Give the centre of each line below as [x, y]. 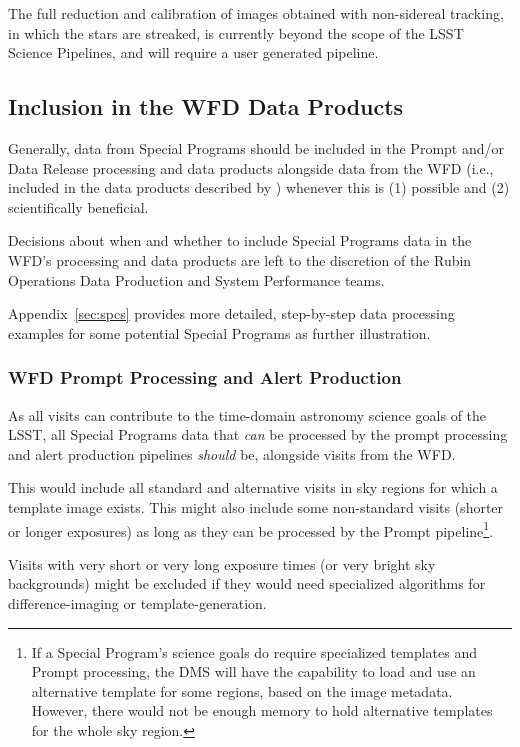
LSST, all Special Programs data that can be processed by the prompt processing [258, 434]
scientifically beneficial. [78, 206]
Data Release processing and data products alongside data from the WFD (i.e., [251, 167]
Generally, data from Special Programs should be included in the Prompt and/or [256, 147]
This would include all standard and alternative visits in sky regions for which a [253, 487]
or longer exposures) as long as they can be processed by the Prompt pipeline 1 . [251, 529]
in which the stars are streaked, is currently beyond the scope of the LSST [236, 32]
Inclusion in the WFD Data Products [206, 106]
